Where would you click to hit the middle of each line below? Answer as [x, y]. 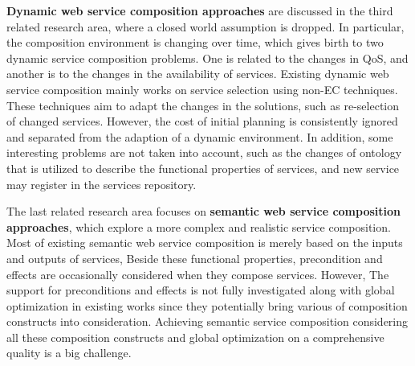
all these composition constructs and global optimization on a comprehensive [195, 337]
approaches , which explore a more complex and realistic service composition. [199, 226]
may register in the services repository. [102, 184]
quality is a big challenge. [69, 353]
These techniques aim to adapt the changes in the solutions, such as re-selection [203, 105]
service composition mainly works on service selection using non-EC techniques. [202, 89]
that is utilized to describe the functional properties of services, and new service [203, 168]
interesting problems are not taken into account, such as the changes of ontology [204, 152]
